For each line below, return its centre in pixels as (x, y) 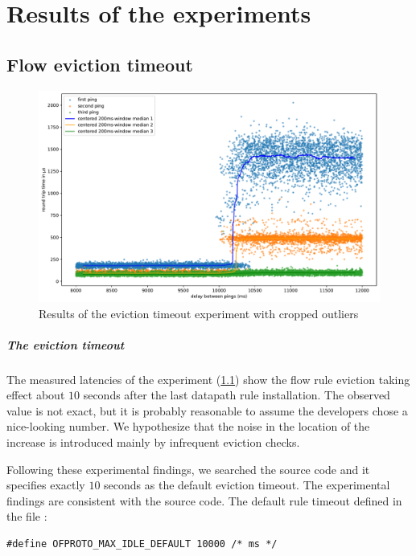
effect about (36, 395)
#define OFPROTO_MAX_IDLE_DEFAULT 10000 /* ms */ (142, 544)
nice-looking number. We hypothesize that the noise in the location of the (188, 426)
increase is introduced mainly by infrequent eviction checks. (153, 442)
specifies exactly (46, 485)
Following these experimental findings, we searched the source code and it (188, 469)
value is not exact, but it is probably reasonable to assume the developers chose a (207, 410)
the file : (27, 516)
